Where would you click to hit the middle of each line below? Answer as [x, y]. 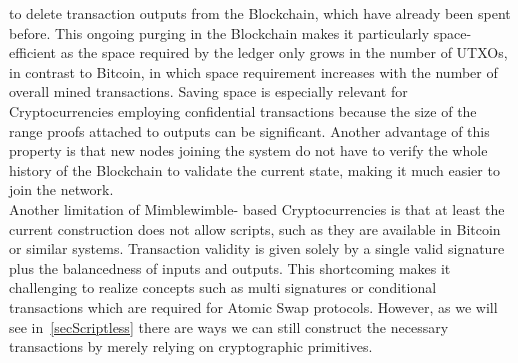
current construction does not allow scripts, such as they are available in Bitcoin [255, 228]
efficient [33, 52]
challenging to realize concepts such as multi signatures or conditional [223, 287]
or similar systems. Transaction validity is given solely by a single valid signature [257, 248]
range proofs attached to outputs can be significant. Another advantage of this [249, 130]
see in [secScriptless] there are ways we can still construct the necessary [229, 326]
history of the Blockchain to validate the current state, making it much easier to [254, 169]
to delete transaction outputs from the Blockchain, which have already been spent [260, 13]
